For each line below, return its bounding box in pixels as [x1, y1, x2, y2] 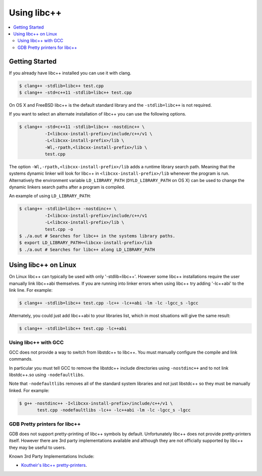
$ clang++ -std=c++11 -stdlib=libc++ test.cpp [19, 90, 132, 95]
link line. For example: [9, 287, 53, 293]
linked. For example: [9, 387, 49, 393]
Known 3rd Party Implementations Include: [9, 454, 95, 459]
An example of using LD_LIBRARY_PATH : [9, 193, 91, 199]
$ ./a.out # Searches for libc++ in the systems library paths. [19, 233, 176, 239]
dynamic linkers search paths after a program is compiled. [9, 184, 126, 190]
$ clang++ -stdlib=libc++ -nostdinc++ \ [19, 206, 116, 212]
